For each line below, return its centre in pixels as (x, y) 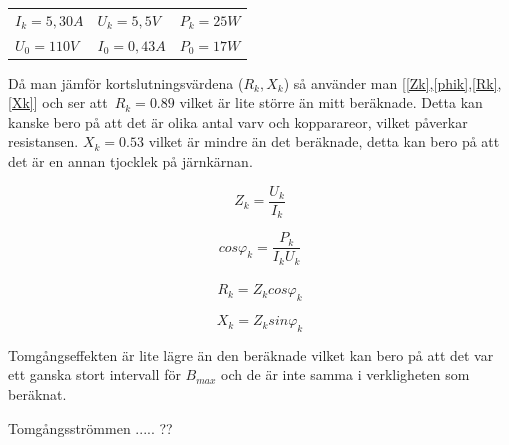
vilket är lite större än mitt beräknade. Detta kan (331, 102)
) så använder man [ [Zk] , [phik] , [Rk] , (392, 82)
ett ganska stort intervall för (94, 374)
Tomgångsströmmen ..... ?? (90, 427)
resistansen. (43, 141)
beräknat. (37, 394)
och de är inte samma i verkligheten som (345, 374)
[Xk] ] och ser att (58, 102)
